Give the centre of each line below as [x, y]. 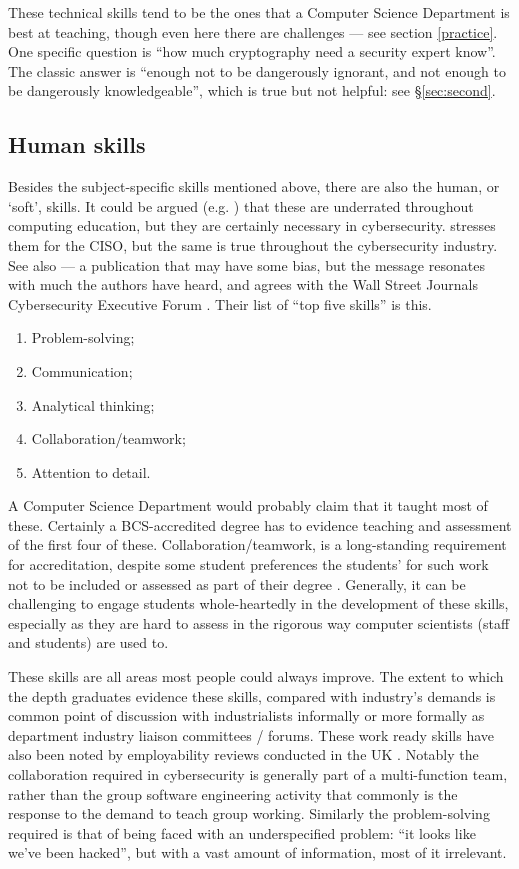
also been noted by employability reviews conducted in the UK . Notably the [243, 754]
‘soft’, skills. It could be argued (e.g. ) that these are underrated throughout [241, 205]
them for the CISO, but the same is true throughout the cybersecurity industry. [253, 244]
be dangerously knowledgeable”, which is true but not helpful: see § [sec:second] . [252, 90]
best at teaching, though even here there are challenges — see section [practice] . [253, 31]
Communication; [82, 370]
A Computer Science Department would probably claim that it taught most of [248, 505]
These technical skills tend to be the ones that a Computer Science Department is [259, 12]
